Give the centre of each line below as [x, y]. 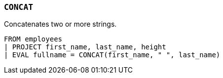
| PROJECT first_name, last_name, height [85, 47]
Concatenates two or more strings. [60, 24]
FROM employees [33, 39]
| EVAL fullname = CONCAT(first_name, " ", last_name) [112, 55]
